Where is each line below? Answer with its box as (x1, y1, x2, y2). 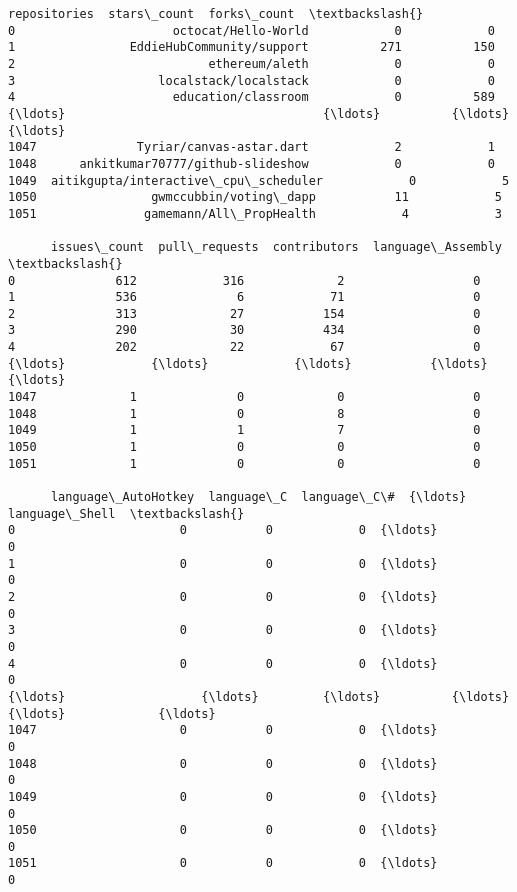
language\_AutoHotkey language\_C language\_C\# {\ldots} (50, 490, 467, 505)
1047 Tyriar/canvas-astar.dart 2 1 (8, 140, 495, 155)
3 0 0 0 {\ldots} (8, 623, 438, 638)
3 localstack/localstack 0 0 (8, 73, 495, 88)
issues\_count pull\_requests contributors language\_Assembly (50, 240, 502, 255)
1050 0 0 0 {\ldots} (8, 823, 438, 838)
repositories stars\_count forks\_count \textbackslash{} (8, 7, 424, 21)
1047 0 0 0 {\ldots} (8, 723, 438, 738)
